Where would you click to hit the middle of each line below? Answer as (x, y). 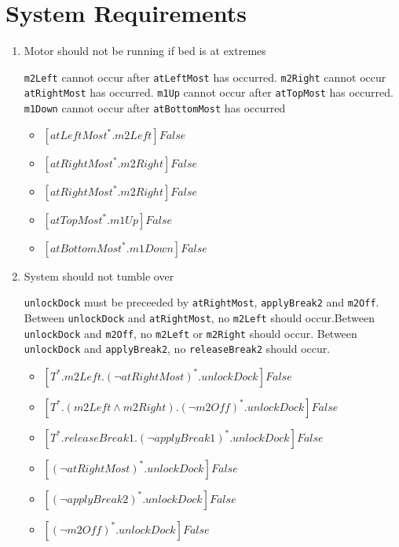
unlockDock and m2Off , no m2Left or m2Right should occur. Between (190, 333)
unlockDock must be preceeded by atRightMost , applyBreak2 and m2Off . (201, 302)
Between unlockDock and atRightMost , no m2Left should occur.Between (199, 317)
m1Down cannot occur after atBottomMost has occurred (155, 108)
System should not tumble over (99, 275)
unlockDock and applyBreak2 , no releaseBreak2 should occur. (177, 349)
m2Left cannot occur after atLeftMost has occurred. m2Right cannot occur (205, 77)
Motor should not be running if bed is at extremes (145, 51)
